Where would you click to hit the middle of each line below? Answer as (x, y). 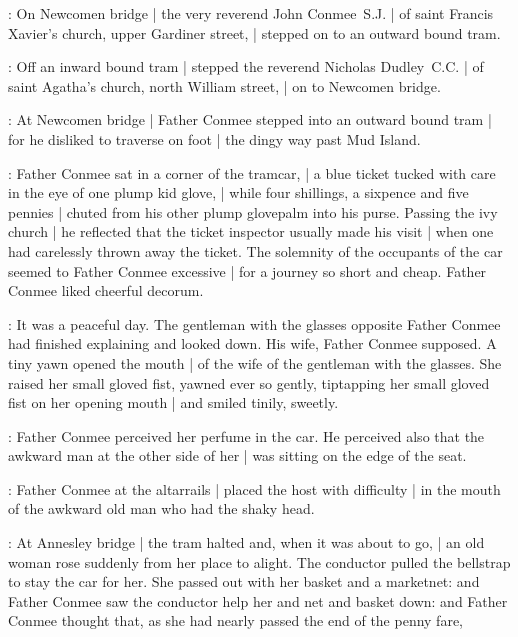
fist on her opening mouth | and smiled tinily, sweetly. (173, 402)
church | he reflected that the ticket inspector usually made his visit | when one (251, 231)
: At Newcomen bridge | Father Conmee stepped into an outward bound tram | (250, 119)
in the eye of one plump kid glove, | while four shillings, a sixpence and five (238, 192)
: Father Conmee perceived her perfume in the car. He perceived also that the (246, 435)
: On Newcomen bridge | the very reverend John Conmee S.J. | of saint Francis (251, 13)
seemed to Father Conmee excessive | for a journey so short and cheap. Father (247, 270)
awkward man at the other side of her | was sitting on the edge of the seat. (237, 455)
